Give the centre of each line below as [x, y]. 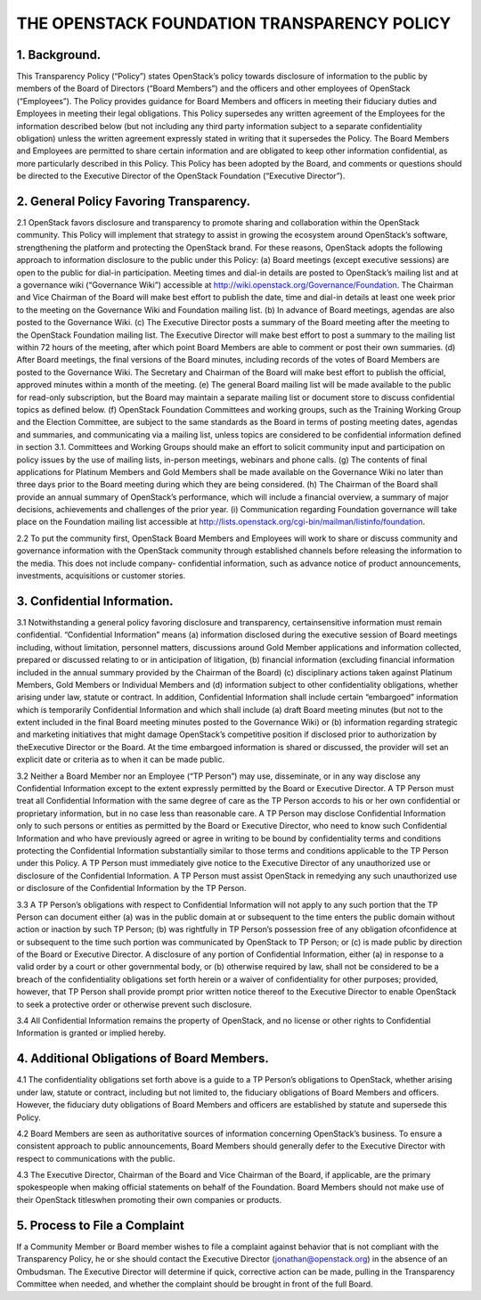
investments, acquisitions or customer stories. [101, 576]
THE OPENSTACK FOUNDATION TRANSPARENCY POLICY [234, 23]
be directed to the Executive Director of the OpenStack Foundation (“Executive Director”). [181, 176]
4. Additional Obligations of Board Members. [143, 1059]
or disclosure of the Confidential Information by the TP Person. [131, 888]
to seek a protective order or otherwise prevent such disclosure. [135, 1004]
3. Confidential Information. [95, 601]
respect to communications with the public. [96, 1158]
